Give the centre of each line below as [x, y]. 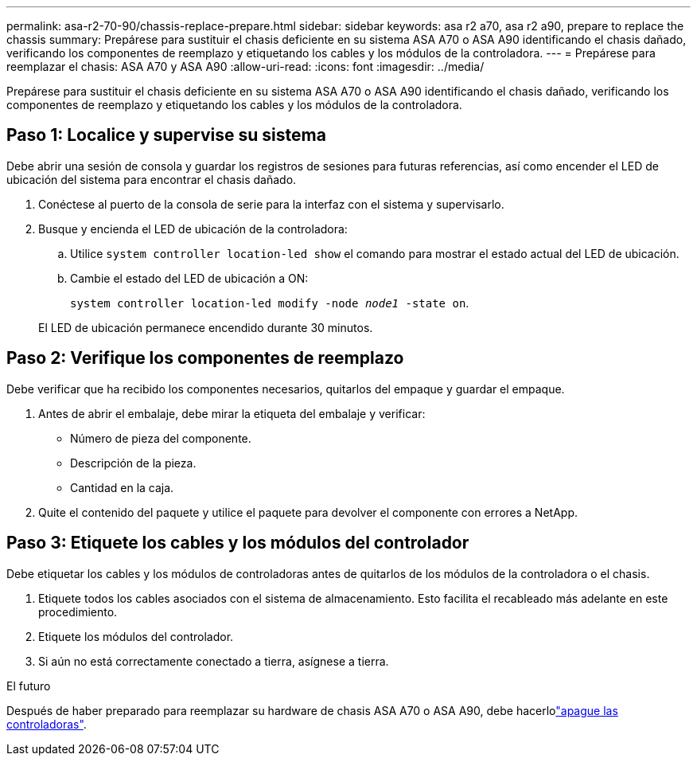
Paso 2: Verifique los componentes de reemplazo [205, 358]
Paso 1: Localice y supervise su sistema [166, 135]
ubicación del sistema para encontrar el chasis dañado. [152, 179]
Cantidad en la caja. [122, 487]
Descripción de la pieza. [133, 463]
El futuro [29, 686]
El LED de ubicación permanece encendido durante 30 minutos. [206, 327]
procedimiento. [78, 612]
